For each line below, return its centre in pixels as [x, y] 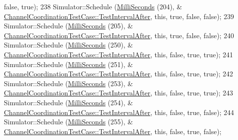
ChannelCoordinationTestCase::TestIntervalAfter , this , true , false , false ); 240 [119, 35]
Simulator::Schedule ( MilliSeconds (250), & [69, 45]
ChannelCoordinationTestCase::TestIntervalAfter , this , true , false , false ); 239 [119, 16]
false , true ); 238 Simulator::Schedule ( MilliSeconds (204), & [93, 6]
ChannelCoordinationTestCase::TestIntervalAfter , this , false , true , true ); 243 [119, 93]
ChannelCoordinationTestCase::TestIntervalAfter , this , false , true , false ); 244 [119, 112]
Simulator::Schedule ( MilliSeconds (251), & [69, 64]
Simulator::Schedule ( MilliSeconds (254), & [69, 102]
